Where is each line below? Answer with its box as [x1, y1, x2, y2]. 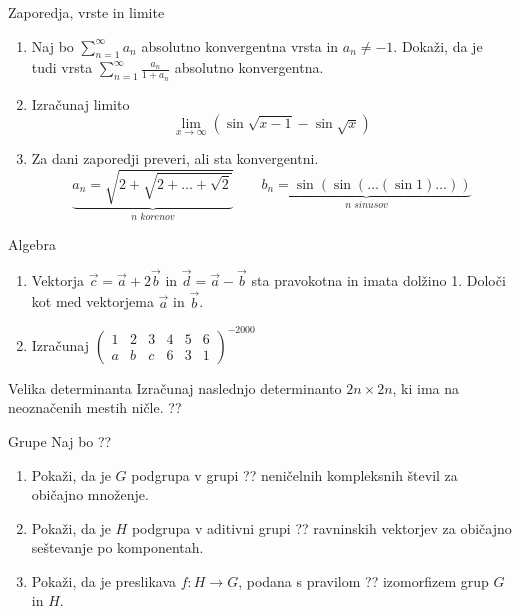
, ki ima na [392, 377, 460, 398]
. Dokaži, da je [393, 35, 483, 56]
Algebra [8, 234, 56, 255]
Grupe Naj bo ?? [8, 430, 112, 451]
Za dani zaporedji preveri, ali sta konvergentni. [31, 148, 319, 169]
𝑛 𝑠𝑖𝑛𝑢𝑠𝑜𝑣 [345, 200, 388, 211]
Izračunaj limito [31, 93, 130, 114]
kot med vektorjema [31, 291, 154, 312]
